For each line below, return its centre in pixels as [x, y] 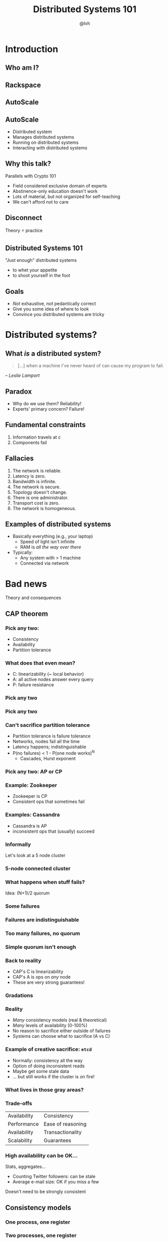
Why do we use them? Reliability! [47, 403]
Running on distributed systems [46, 142]
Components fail [30, 442]
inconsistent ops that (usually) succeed [53, 831]
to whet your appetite [35, 270]
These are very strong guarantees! [48, 982]
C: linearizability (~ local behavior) [48, 674]
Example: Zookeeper [31, 785]
